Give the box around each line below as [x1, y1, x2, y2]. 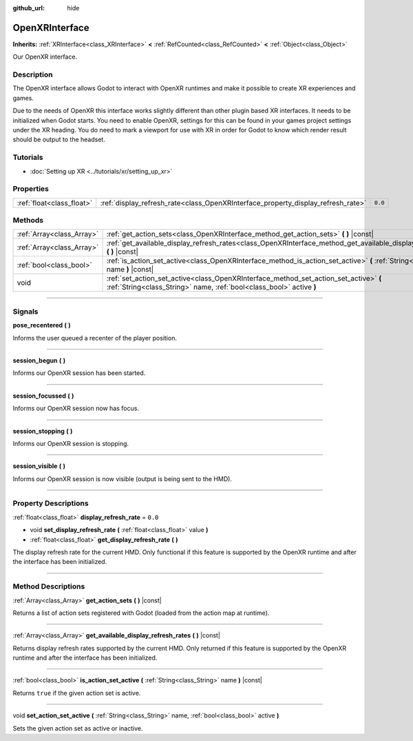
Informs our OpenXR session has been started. [12, 369, 146, 377]
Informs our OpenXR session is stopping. [12, 439, 129, 447]
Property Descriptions [12, 498, 89, 508]
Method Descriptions [12, 582, 85, 591]
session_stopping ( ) [12, 427, 73, 435]
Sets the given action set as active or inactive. [12, 724, 143, 732]
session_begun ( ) [12, 356, 65, 365]
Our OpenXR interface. [12, 52, 78, 61]
